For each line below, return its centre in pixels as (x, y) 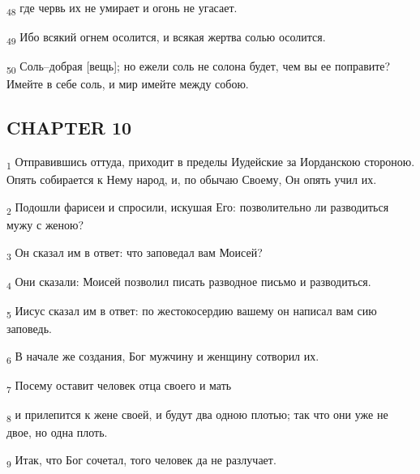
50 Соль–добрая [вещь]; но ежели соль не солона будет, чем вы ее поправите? (199, 67)
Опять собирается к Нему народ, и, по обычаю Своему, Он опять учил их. (192, 179)
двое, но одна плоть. (57, 431)
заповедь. (30, 328)
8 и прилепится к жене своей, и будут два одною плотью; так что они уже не (197, 415)
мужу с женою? (45, 225)
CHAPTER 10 (69, 128)
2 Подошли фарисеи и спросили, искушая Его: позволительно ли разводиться (198, 207)
